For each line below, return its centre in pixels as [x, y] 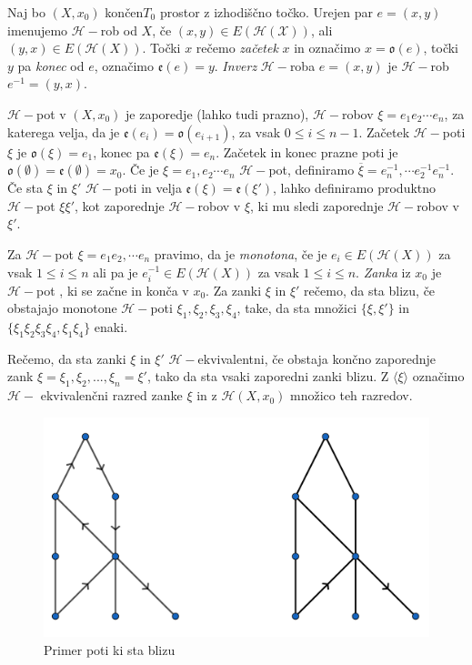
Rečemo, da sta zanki [67, 358]
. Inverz [236, 65]
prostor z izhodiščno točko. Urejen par [266, 12]
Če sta [25, 188]
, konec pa [121, 151]
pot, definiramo [311, 170]
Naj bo [27, 12]
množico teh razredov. [351, 395]
